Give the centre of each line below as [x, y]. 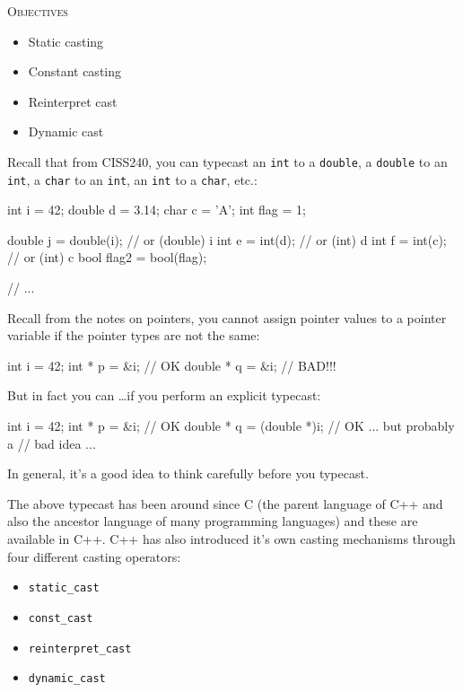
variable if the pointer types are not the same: [134, 335]
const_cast [61, 618]
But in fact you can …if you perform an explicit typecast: [164, 395]
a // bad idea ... [52, 443]
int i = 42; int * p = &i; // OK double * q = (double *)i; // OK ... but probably [231, 426]
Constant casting [75, 71]
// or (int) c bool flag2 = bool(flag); [107, 257]
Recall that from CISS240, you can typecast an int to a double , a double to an [227, 161]
